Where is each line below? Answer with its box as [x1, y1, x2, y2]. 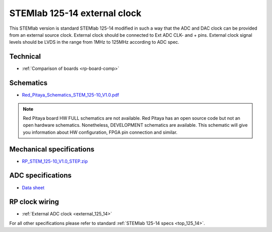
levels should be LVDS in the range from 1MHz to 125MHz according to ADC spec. [9, 39, 180, 45]
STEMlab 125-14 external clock [9, 8, 142, 19]
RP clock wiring [9, 198, 59, 206]
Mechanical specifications [9, 145, 95, 153]
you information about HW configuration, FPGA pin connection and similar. [23, 129, 178, 135]
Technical [9, 52, 41, 61]
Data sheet [22, 184, 45, 191]
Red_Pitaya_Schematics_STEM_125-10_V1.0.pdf [22, 92, 119, 98]
